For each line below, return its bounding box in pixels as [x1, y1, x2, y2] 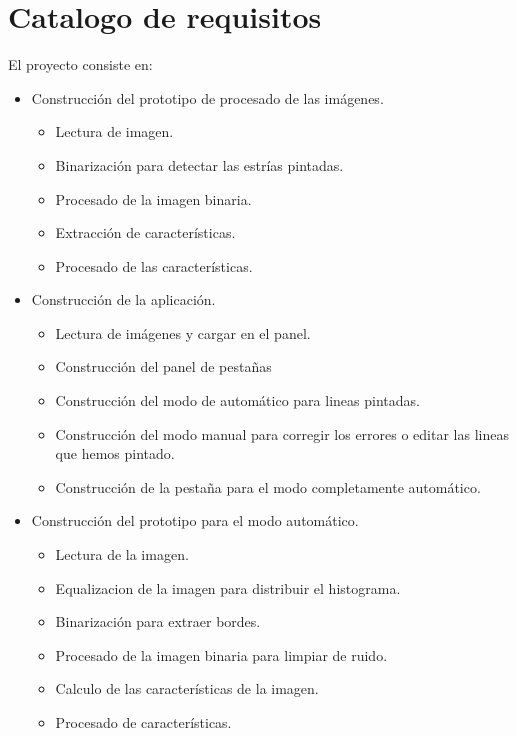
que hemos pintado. [55, 443, 175, 464]
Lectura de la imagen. [55, 544, 189, 565]
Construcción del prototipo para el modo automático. [31, 510, 359, 531]
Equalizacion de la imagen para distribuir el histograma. [55, 577, 401, 598]
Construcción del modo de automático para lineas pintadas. [55, 390, 420, 411]
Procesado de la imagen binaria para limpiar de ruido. [55, 644, 388, 665]
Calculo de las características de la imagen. [55, 678, 319, 699]
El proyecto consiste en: [8, 54, 153, 75]
